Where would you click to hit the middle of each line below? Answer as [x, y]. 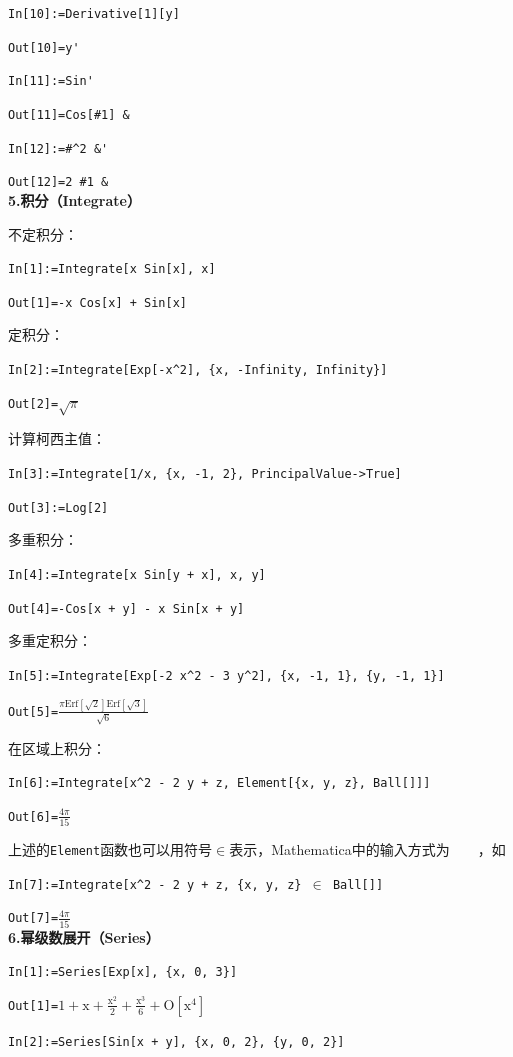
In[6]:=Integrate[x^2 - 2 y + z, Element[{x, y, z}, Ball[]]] [219, 783]
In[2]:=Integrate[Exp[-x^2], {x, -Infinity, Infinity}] [198, 370]
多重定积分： [50, 640]
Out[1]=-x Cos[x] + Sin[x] [97, 302]
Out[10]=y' [44, 47]
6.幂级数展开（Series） [84, 936]
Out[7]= [33, 918]
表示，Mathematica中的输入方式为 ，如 [367, 849]
